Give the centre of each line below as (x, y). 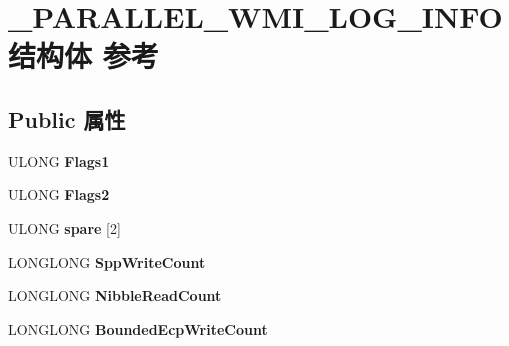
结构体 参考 (83, 55)
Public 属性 (67, 118)
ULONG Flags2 (59, 194)
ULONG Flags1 (59, 160)
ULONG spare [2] (64, 227)
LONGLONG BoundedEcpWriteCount (138, 328)
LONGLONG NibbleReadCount (115, 295)
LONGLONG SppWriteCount (107, 261)
